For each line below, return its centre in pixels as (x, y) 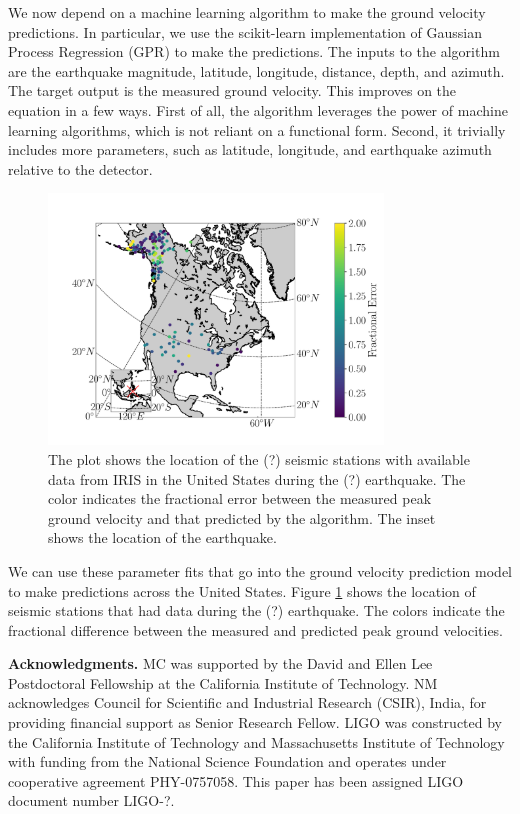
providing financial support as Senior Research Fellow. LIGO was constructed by (255, 722)
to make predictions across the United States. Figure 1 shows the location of (242, 590)
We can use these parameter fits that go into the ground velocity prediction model (260, 570)
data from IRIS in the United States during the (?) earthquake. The (257, 478)
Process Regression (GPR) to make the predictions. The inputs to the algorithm (254, 51)
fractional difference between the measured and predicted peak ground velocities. (256, 629)
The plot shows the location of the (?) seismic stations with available (259, 458)
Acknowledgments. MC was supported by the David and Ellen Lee (220, 663)
